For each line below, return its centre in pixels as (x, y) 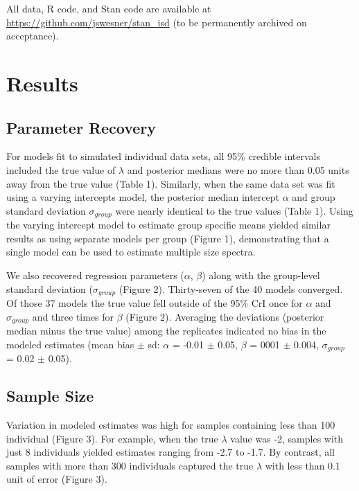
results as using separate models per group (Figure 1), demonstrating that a (168, 238)
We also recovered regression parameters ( (95, 275)
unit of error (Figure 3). (57, 479)
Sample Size (50, 396)
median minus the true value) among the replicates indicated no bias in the (166, 331)
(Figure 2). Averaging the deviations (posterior (225, 316)
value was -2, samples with (287, 438)
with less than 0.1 (303, 465)
